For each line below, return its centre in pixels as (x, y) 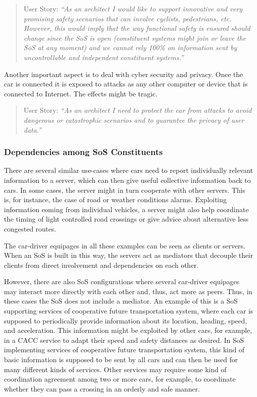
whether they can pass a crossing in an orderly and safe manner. (102, 388)
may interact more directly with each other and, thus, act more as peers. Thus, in (128, 291)
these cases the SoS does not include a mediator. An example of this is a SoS (121, 301)
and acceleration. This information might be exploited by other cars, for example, (128, 330)
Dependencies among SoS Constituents (83, 152)
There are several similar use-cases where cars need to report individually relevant (129, 170)
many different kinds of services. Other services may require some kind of (115, 369)
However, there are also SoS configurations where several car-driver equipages (122, 281)
